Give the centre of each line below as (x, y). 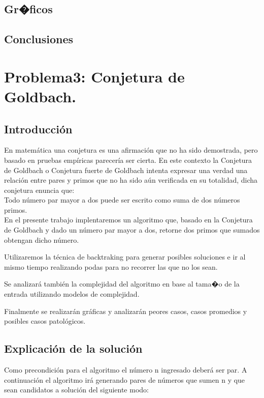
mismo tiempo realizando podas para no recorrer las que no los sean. (111, 266)
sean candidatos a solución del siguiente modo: (76, 390)
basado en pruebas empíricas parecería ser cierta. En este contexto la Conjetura (128, 160)
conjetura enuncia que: (39, 190)
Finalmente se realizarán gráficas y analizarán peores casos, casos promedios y (126, 311)
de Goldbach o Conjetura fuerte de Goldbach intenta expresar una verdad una (126, 170)
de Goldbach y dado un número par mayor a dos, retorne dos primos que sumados (132, 230)
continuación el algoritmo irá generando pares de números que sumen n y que (125, 379)
